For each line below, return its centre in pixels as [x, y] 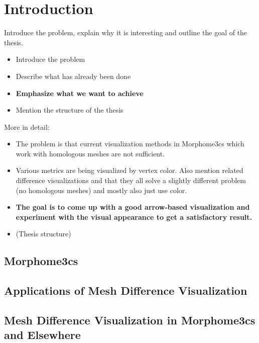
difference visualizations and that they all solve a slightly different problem [131, 180]
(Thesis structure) [43, 234]
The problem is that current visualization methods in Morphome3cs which [130, 144]
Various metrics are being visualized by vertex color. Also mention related [129, 170]
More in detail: [27, 126]
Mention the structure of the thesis [70, 110]
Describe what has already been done [73, 76]
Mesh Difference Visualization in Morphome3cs [130, 320]
